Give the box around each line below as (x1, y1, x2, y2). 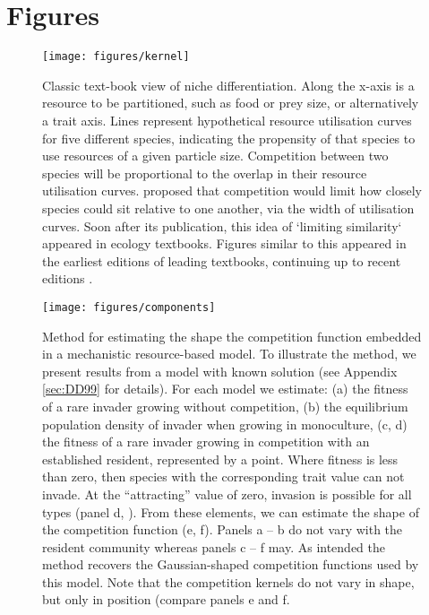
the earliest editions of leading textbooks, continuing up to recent (42, 251, 401, 270)
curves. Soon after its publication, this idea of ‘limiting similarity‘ (42, 216, 402, 235)
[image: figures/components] (42, 300, 216, 314)
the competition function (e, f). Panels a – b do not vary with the (42, 520, 403, 539)
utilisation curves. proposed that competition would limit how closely (42, 181, 422, 200)
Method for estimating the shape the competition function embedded (42, 326, 422, 345)
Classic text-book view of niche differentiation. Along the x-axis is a (42, 75, 415, 94)
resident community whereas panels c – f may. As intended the (42, 537, 386, 556)
